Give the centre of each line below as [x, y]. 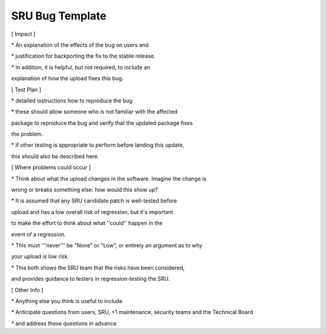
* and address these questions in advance [64, 323]
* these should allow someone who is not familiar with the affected [94, 112]
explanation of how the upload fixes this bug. [67, 78]
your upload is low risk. [40, 256]
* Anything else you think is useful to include [67, 301]
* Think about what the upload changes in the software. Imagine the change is [109, 178]
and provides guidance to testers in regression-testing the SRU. [91, 279]
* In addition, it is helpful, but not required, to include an [81, 67]
